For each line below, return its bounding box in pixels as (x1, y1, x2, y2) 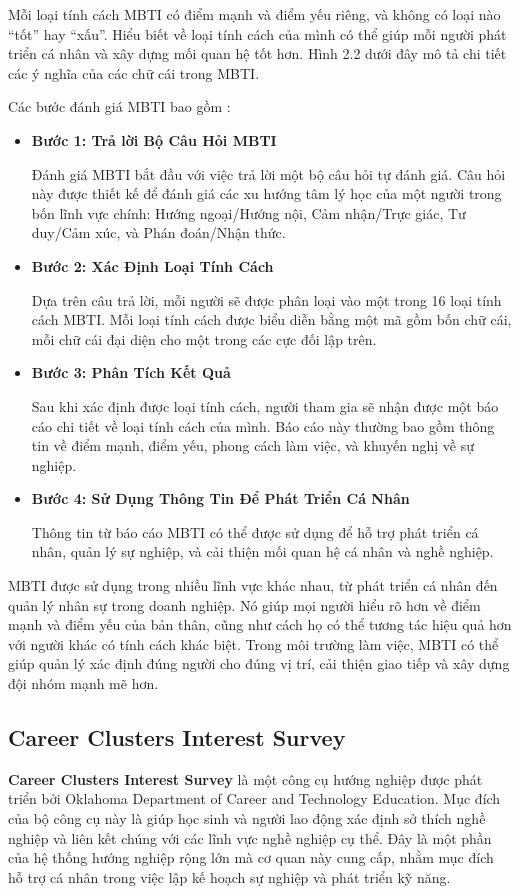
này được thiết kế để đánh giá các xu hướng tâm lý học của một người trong (31, 183, 502, 204)
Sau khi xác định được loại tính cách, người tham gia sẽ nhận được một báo (31, 395, 499, 416)
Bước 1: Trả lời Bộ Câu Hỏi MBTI (31, 129, 277, 150)
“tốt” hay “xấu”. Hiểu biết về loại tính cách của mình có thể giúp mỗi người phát (8, 23, 507, 44)
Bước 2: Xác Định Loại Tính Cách (31, 255, 274, 276)
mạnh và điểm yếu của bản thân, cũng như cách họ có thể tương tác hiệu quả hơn (8, 614, 512, 635)
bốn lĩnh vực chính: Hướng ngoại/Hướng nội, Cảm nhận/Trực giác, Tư (31, 202, 466, 223)
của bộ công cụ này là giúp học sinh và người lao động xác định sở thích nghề (8, 808, 486, 829)
